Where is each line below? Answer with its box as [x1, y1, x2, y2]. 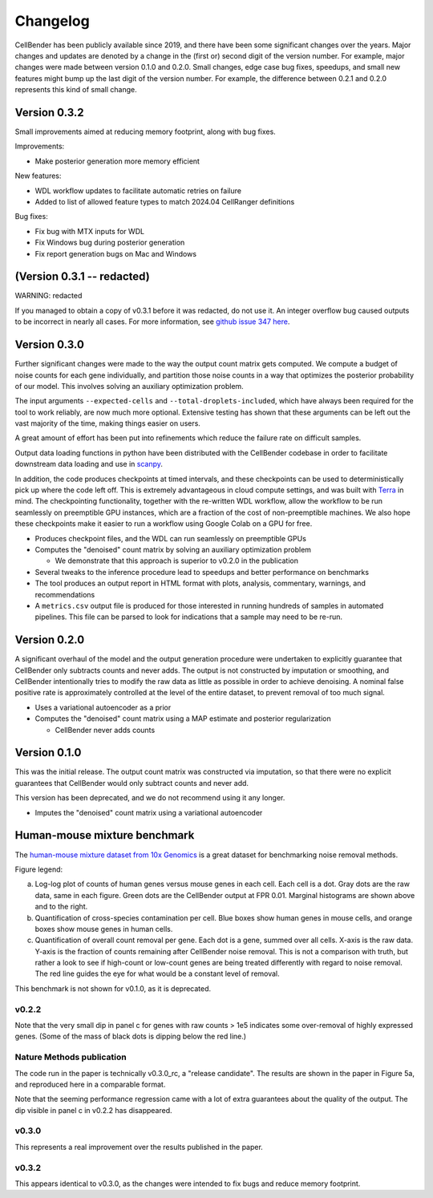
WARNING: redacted [14, 291, 83, 301]
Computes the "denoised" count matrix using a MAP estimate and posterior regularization [34, 714, 332, 723]
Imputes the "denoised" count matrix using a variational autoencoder [34, 807, 263, 817]
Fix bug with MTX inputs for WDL [34, 226, 144, 236]
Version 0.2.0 [14, 633, 85, 647]
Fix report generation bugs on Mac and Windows [34, 249, 196, 258]
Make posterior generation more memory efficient [34, 156, 200, 166]
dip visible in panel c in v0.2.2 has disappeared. [14, 1105, 172, 1115]
